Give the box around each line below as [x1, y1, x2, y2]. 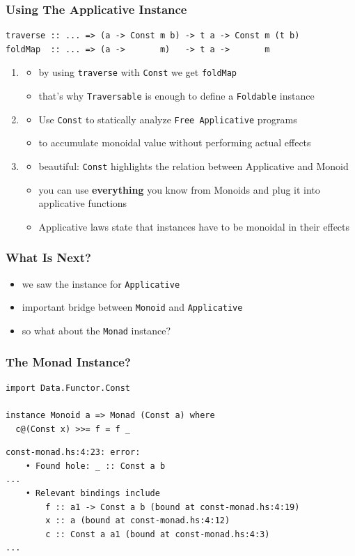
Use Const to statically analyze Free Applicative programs [38, 111, 297, 126]
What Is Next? [6, 249, 91, 266]
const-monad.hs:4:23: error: [6, 447, 141, 458]
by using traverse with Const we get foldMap [38, 65, 237, 79]
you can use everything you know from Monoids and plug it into [38, 182, 320, 196]
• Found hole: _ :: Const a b [25, 461, 166, 471]
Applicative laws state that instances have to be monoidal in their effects [38, 219, 350, 233]
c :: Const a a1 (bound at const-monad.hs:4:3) [45, 529, 270, 539]
